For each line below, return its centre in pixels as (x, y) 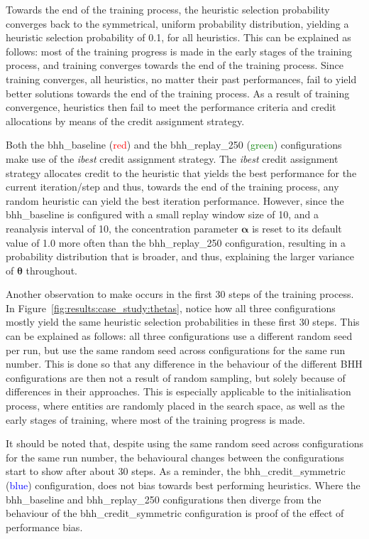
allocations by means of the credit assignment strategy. (125, 121)
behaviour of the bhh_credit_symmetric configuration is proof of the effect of (175, 513)
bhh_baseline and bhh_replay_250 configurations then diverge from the (164, 499)
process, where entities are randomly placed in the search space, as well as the (175, 406)
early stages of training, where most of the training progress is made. (155, 419)
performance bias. (44, 527)
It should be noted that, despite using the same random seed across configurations (184, 443)
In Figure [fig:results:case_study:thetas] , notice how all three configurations (171, 308)
